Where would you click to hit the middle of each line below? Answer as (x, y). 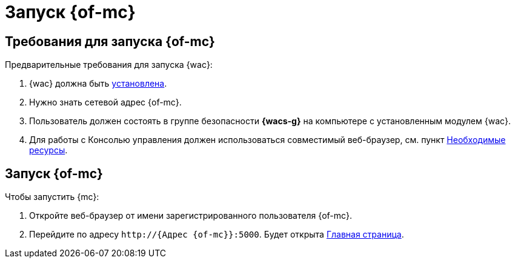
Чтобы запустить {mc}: (52, 197)
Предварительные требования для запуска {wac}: (109, 65)
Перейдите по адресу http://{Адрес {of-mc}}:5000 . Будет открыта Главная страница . (217, 235)
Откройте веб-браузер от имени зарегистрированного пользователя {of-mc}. (191, 216)
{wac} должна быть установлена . (98, 84)
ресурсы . (48, 150)
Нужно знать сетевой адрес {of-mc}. (105, 102)
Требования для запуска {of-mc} (110, 41)
